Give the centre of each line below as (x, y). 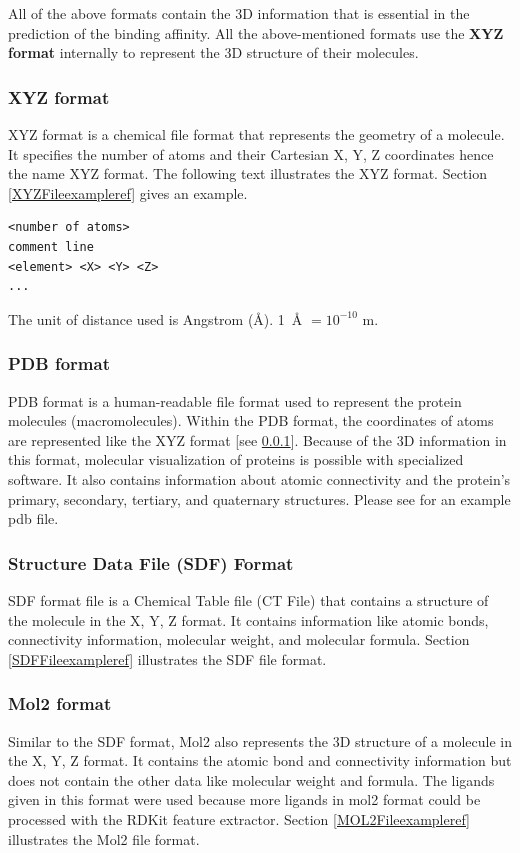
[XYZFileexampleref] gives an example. (128, 192)
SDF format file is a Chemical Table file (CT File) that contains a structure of (248, 599)
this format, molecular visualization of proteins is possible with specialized (236, 459)
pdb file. (33, 518)
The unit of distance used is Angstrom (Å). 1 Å (155, 318)
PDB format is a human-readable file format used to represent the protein (235, 400)
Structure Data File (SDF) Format (151, 562)
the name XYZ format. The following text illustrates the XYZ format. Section (247, 173)
